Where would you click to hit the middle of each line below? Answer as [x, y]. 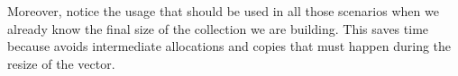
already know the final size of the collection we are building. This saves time [218, 28]
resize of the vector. [61, 63]
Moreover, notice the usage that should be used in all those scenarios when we [223, 11]
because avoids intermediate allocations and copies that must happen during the [229, 46]
